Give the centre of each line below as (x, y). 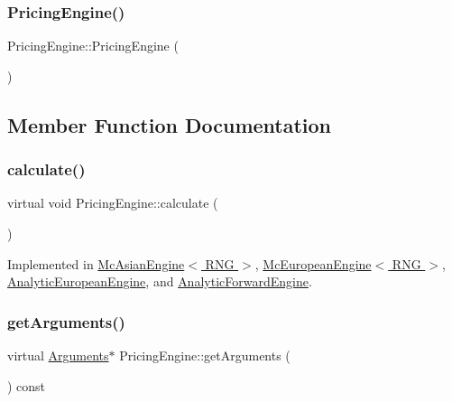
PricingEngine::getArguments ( (205, 355)
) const (27, 385)
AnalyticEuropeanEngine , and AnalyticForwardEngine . (160, 281)
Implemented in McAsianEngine (96, 263)
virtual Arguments (58, 355)
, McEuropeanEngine (313, 263)
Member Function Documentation (170, 124)
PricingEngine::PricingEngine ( (93, 46)
